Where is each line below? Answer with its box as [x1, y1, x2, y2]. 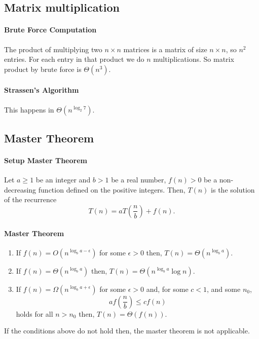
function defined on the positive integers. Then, [38, 184, 186, 195]
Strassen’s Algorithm [4, 85, 79, 95]
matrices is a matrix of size [123, 44, 207, 54]
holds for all [16, 308, 53, 319]
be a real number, [111, 174, 166, 185]
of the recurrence [4, 194, 57, 205]
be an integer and [35, 174, 91, 185]
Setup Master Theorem [4, 155, 87, 165]
